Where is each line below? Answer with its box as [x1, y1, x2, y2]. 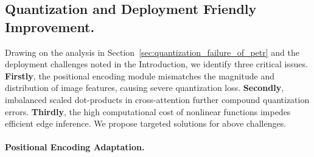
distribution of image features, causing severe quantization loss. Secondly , [5, 81, 284, 94]
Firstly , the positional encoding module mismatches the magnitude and [5, 69, 274, 82]
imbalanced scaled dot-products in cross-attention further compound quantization [5, 93, 310, 105]
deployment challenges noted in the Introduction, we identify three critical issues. [5, 58, 308, 70]
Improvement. [5, 17, 95, 36]
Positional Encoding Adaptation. [5, 141, 145, 153]
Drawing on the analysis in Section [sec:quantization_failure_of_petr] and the [5, 45, 300, 58]
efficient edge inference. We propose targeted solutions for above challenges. [5, 117, 287, 130]
